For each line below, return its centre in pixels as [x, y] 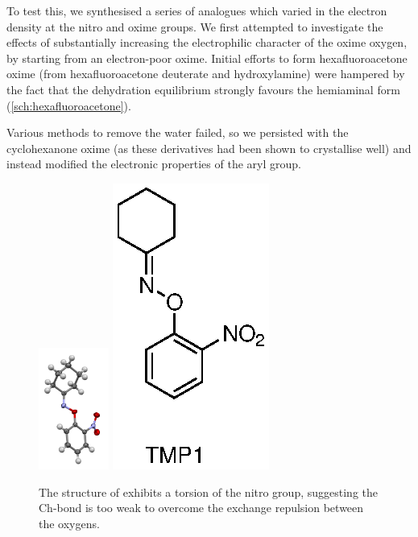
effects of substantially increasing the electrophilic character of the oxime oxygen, [207, 42]
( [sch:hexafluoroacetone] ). [69, 105]
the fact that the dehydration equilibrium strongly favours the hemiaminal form [203, 89]
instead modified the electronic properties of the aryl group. [154, 164]
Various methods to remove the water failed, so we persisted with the [178, 132]
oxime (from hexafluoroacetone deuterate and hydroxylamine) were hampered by [206, 74]
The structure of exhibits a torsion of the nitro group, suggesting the [208, 492]
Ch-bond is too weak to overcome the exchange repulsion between [201, 508]
